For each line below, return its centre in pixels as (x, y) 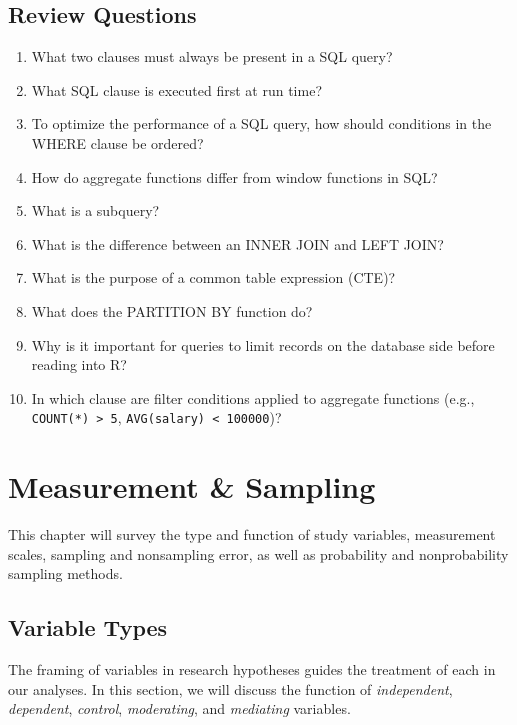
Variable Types (88, 627)
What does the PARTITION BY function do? (172, 310)
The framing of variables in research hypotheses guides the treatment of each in (252, 669)
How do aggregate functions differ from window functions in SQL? (234, 176)
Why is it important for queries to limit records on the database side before (263, 344)
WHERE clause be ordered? (117, 142)
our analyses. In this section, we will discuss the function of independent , (230, 688)
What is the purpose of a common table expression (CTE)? (213, 277)
